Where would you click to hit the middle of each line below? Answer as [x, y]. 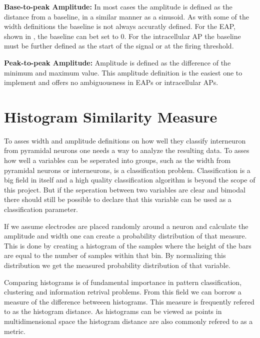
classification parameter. [41, 209]
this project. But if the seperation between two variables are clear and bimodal [125, 189]
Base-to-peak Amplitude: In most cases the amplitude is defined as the [118, 6]
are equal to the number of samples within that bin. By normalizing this [115, 255]
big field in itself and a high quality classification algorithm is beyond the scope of [130, 180]
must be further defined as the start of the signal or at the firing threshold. [119, 46]
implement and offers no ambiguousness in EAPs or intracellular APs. [111, 82]
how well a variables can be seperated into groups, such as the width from [117, 160]
